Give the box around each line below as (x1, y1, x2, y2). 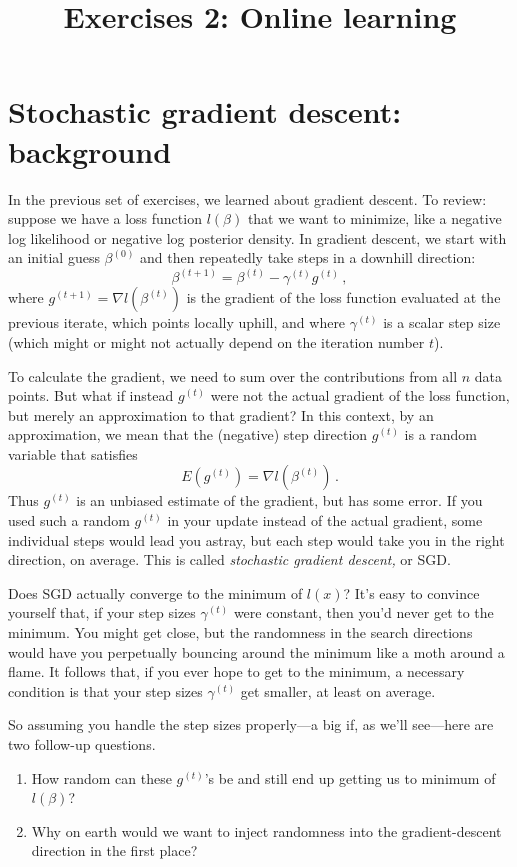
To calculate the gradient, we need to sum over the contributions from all (8, 365, 458, 386)
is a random (404, 424, 478, 445)
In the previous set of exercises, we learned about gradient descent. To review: (8, 188, 487, 209)
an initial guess (8, 247, 100, 268)
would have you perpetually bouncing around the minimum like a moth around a (8, 641, 505, 662)
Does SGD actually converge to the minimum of (8, 582, 303, 603)
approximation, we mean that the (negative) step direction (8, 424, 368, 445)
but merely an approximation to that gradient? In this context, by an (8, 404, 434, 425)
